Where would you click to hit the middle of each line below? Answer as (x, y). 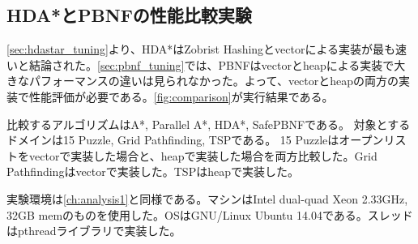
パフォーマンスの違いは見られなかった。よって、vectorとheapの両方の (214, 81)
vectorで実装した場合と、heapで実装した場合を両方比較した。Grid (203, 155)
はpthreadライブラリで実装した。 (94, 231)
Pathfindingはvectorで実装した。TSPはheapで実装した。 (153, 171)
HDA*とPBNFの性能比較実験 (129, 15)
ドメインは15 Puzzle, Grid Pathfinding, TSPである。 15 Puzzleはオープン (195, 140)
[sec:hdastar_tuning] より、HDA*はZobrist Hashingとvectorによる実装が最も (201, 49)
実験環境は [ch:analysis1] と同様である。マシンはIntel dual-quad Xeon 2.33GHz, (207, 198)
